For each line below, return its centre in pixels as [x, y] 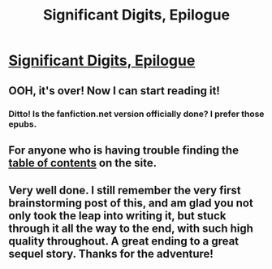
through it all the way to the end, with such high [131, 229]
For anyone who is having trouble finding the [124, 150]
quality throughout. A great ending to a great [124, 241]
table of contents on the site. [82, 163]
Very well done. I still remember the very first [125, 191]
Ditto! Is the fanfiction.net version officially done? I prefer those [136, 114]
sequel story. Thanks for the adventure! [111, 254]
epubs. [23, 124]
